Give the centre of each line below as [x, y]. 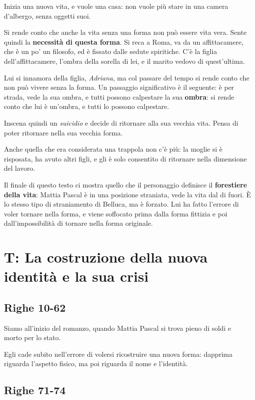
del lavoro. [20, 168]
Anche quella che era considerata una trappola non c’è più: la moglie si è [113, 149]
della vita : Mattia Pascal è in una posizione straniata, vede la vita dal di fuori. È [127, 194]
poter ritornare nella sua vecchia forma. [63, 132]
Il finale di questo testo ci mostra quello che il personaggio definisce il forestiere [126, 184]
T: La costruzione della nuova [106, 257]
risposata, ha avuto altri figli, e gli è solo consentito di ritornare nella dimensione [126, 158]
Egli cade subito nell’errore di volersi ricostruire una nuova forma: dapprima [118, 354]
